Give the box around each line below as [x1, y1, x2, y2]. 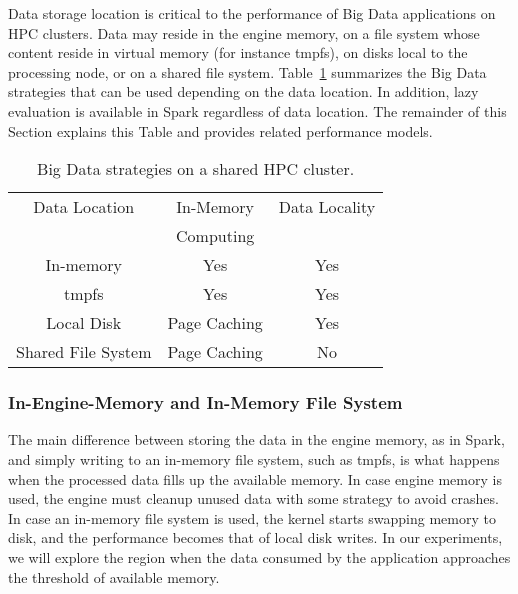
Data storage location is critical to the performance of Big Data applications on [8, 3, 496, 23]
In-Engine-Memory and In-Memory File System [8, 390, 403, 415]
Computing [176, 224, 255, 248]
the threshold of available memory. [8, 566, 220, 587]
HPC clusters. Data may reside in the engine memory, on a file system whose [8, 22, 480, 43]
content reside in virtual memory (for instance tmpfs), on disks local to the [8, 42, 468, 63]
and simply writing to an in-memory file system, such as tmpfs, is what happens [8, 448, 500, 469]
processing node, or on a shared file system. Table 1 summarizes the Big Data [8, 61, 487, 82]
